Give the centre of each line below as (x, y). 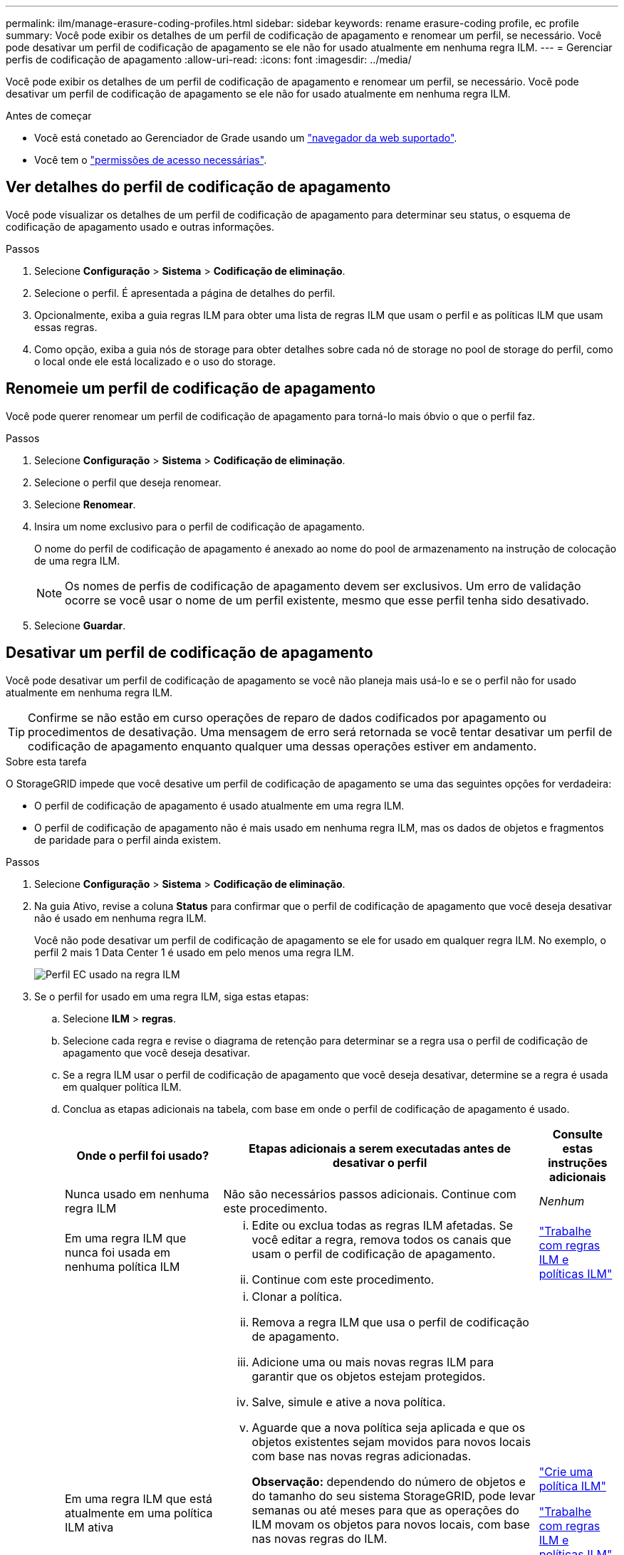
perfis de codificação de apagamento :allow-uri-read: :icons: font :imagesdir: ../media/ (209, 59)
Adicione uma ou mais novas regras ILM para (373, 1362)
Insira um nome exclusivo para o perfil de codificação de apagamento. (200, 526)
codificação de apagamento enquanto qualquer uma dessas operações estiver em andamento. (282, 746)
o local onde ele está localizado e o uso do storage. (155, 361)
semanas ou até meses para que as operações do (385, 1510)
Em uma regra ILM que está (139, 1498)
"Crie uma (566, 1471)
